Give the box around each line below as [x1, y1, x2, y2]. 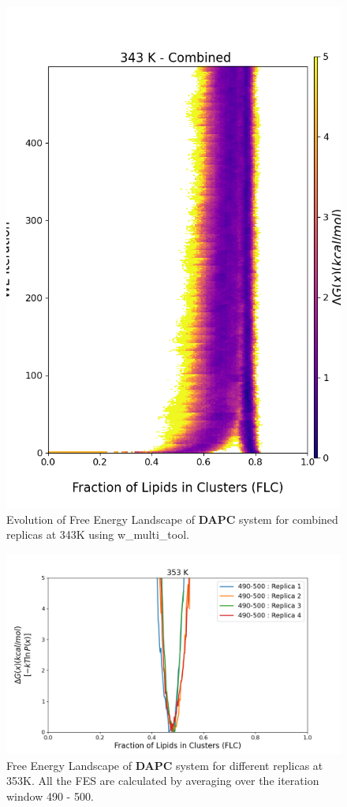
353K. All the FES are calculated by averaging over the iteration [6, 772, 319, 789]
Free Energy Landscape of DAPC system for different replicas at [6, 757, 323, 773]
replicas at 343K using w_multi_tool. [6, 526, 189, 543]
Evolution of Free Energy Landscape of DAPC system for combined [6, 510, 338, 527]
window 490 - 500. [6, 787, 94, 804]
